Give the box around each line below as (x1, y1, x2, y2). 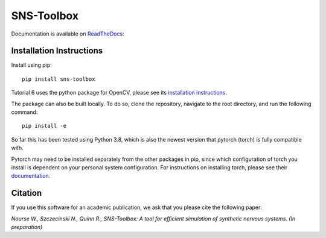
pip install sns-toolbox (22, 75, 95, 83)
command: (11, 108, 38, 116)
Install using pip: (11, 61, 53, 69)
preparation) (11, 224, 43, 231)
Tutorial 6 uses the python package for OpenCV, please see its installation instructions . (11, 89, 228, 96)
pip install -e (22, 122, 67, 130)
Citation (11, 188, 42, 198)
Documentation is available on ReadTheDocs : (11, 30, 124, 37)
